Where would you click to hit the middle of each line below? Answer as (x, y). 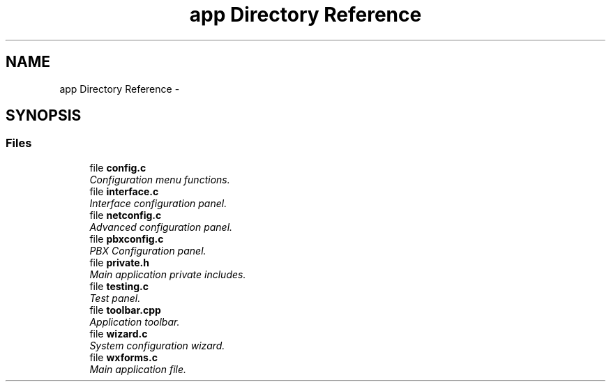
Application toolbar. (135, 321)
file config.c (118, 167)
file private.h (119, 262)
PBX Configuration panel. (148, 250)
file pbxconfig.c (127, 238)
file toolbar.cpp (125, 310)
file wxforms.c (123, 357)
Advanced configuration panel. (161, 227)
